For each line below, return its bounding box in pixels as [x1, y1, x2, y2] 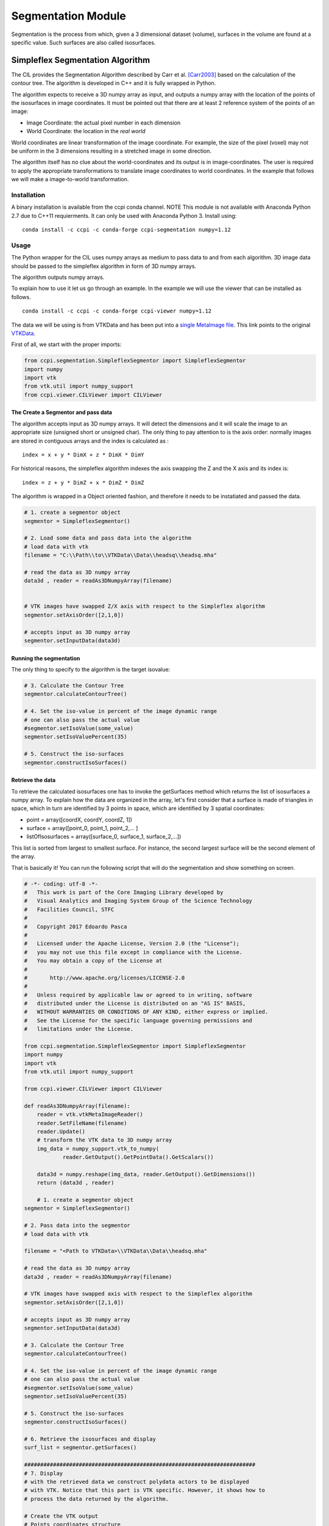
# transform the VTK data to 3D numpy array [37, 1137, 172, 1144]
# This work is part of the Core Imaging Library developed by [24, 889, 224, 896]
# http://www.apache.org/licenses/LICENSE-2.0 [24, 974, 185, 981]
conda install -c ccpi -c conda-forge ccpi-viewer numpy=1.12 [22, 308, 212, 314]
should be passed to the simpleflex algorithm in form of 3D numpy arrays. [11, 262, 197, 270]
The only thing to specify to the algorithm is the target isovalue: [11, 666, 171, 673]
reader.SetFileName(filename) [37, 1119, 127, 1126]
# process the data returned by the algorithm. [24, 1495, 169, 1502]
